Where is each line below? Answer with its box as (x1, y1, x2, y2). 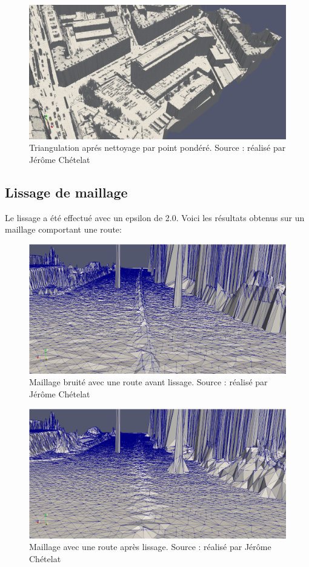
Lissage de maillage (5, 182, 128, 201)
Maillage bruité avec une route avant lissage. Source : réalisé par (29, 376, 268, 388)
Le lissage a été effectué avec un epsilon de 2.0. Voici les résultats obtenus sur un (5, 211, 305, 224)
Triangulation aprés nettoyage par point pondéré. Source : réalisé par (29, 141, 286, 154)
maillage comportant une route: (5, 223, 122, 236)
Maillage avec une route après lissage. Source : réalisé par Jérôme (29, 540, 271, 553)
